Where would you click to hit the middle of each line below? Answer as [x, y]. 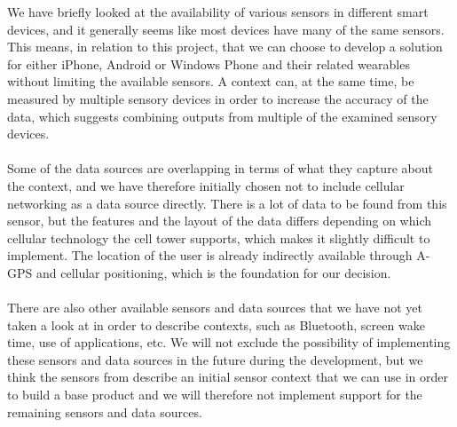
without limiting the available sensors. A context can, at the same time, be [211, 81]
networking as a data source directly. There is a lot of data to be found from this [227, 203]
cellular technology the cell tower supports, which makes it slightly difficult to [219, 237]
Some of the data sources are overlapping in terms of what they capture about [220, 168]
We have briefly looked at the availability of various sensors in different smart [218, 12]
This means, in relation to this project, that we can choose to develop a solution [225, 47]
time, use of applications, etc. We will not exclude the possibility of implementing [229, 342]
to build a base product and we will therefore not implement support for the [215, 395]
